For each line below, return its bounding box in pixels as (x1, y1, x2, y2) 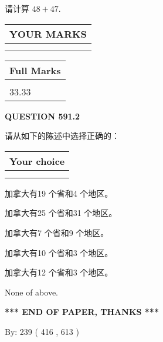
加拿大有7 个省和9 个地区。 (5, 226, 109, 238)
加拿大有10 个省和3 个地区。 (5, 246, 113, 258)
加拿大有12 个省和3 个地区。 (5, 266, 113, 278)
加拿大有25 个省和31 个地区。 (5, 207, 117, 219)
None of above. (5, 285, 58, 298)
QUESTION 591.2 (5, 109, 80, 122)
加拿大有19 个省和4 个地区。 (5, 187, 113, 199)
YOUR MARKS (9, 26, 87, 41)
